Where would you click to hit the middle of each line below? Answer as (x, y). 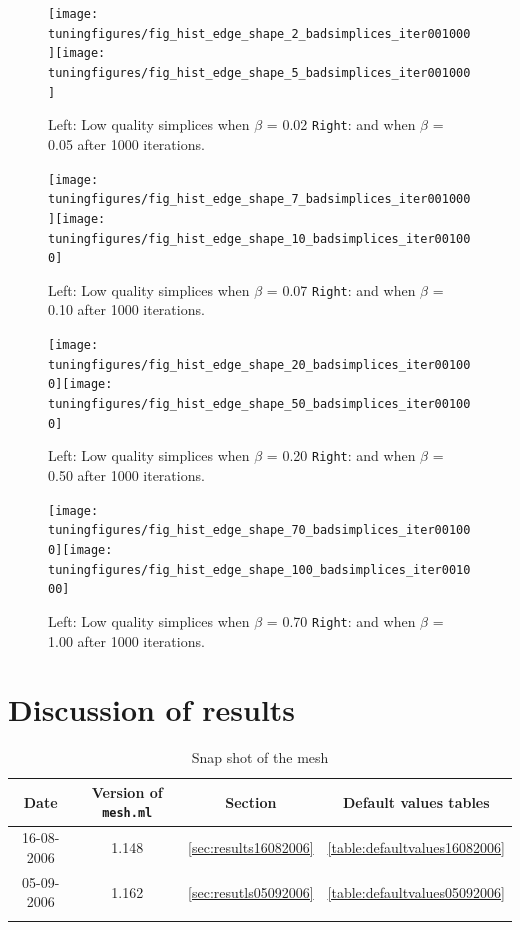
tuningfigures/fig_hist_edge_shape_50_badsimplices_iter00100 (259, 404)
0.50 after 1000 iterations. (126, 475)
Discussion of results (152, 709)
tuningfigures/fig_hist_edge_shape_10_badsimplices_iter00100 (259, 238)
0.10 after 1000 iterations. (126, 309)
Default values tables (416, 801)
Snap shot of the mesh (260, 757)
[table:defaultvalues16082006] (416, 847)
